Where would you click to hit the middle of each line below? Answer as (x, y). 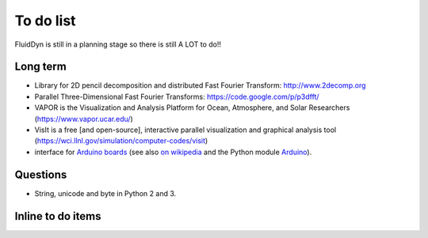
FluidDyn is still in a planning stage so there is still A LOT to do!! (118, 44)
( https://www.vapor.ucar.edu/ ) (84, 119)
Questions (41, 174)
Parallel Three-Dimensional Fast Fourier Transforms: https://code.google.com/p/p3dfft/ (177, 96)
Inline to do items (58, 216)
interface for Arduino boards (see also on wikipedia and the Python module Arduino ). (173, 152)
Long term (40, 67)
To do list (45, 21)
